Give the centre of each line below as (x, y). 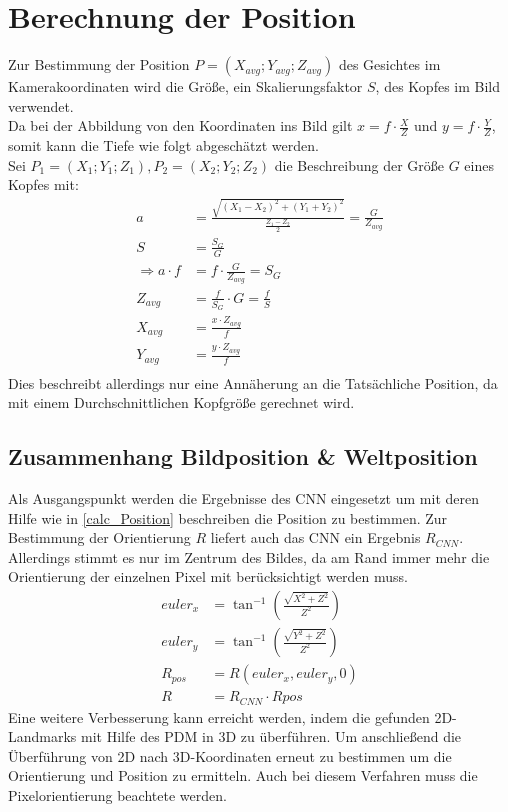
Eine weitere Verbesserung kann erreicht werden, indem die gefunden (219, 716)
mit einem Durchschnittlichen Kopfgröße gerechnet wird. (181, 402)
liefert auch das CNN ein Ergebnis (315, 537)
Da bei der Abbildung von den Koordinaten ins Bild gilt (180, 125)
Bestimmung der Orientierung (99, 537)
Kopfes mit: (43, 184)
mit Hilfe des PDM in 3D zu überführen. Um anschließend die (271, 736)
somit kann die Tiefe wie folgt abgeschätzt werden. (163, 145)
